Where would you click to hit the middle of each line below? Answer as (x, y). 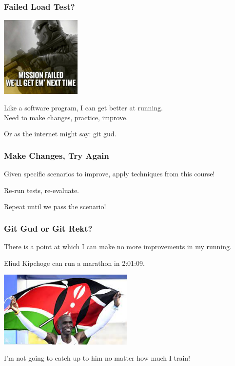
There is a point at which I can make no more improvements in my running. (118, 246)
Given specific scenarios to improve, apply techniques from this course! (109, 173)
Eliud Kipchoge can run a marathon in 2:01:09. (74, 263)
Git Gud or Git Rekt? (48, 228)
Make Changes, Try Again (57, 155)
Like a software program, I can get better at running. (83, 108)
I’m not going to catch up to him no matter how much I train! (97, 358)
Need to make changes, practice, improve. (66, 117)
